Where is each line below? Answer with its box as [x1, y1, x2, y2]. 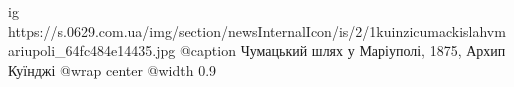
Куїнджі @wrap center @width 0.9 [8, 59, 217, 80]
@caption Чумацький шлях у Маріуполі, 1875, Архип [179, 40, 506, 61]
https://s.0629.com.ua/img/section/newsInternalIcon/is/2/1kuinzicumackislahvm [8, 20, 506, 41]
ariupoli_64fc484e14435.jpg [8, 40, 176, 61]
